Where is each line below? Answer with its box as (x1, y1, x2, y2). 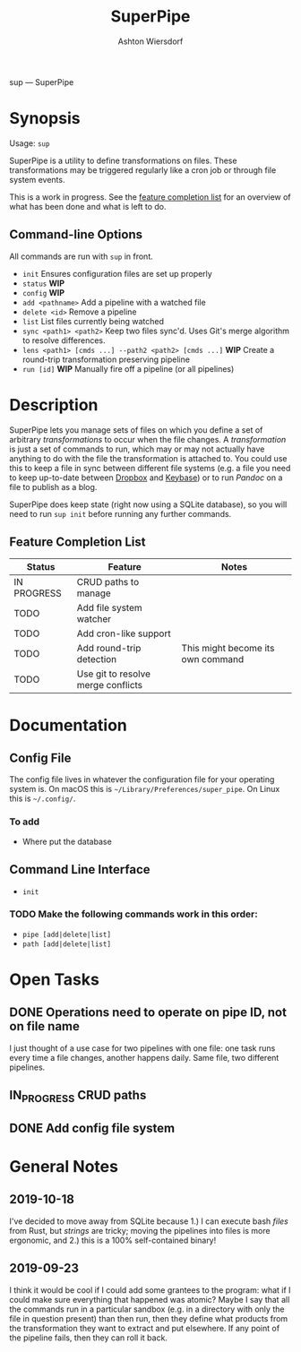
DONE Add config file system (9, 1120, 176, 1135)
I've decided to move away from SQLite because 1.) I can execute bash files (9, 1216, 288, 1227)
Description (9, 394, 99, 415)
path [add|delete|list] (21, 939, 112, 949)
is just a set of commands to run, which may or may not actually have (9, 443, 265, 454)
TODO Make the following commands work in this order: (9, 908, 258, 920)
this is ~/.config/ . (9, 793, 76, 804)
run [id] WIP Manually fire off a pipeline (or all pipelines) (21, 363, 235, 374)
